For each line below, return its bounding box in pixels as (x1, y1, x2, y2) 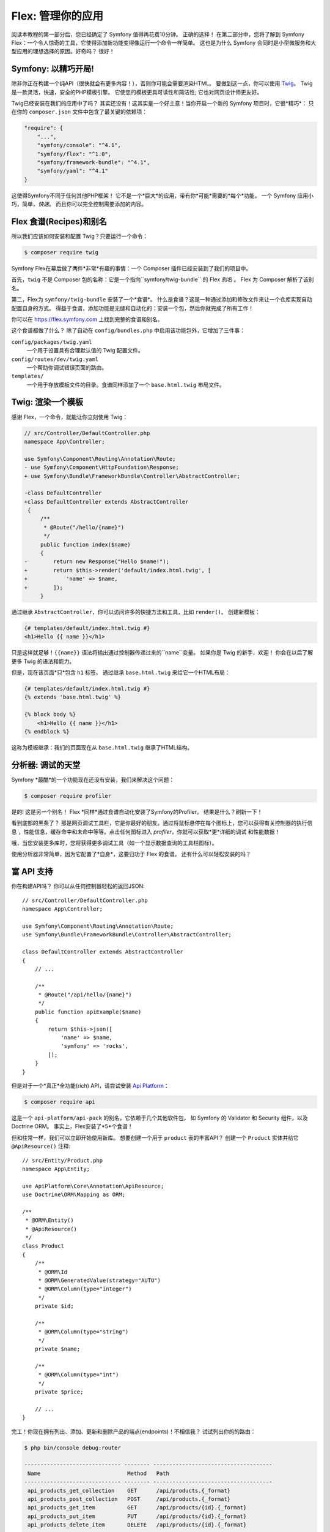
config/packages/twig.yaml (11, 338, 92, 346)
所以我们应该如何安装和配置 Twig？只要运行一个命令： (11, 233, 148, 240)
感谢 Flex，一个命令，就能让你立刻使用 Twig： (11, 413, 128, 420)
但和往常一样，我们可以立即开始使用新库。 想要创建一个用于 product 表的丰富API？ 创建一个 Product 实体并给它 (11, 1134, 299, 1141)
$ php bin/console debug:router (24, 1444, 122, 1451)
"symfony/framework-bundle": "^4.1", (37, 159, 150, 165)
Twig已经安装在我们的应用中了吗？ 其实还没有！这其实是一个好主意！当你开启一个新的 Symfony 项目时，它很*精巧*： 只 (11, 100, 314, 107)
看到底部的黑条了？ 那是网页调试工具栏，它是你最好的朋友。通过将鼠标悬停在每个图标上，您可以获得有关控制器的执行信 (11, 819, 313, 827)
